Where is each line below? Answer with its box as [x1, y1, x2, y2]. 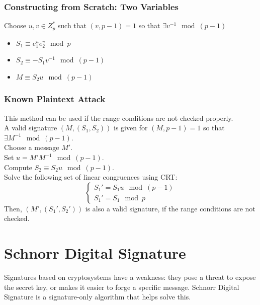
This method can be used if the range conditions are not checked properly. [4, 112, 233, 123]
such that [57, 20, 87, 31]
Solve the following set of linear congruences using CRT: [4, 172, 178, 182]
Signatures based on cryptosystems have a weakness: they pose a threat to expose [4, 272, 256, 282]
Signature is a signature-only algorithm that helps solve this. [4, 291, 191, 302]
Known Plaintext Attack [4, 93, 106, 105]
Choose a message [4, 142, 59, 152]
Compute [4, 162, 32, 172]
